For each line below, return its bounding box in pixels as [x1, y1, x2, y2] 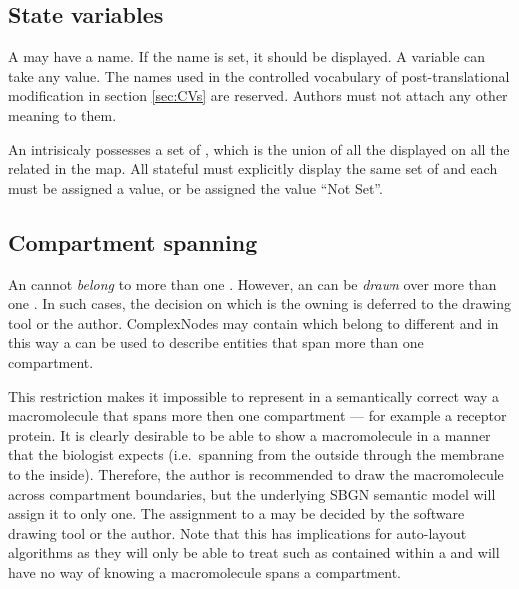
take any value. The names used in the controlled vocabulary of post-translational [8, 65, 510, 86]
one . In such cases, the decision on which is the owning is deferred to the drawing [8, 293, 511, 314]
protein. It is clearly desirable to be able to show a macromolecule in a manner [8, 424, 491, 445]
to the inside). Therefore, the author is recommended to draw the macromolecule [8, 463, 504, 484]
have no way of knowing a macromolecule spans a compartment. [8, 561, 401, 582]
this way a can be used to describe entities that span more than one [8, 332, 424, 353]
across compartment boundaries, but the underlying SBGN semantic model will [8, 483, 496, 504]
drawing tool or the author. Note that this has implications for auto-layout [8, 522, 467, 543]
